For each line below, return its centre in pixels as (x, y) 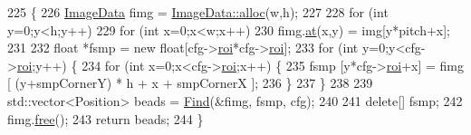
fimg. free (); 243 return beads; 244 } (106, 118)
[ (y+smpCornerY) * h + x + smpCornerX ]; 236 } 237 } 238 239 (190, 83)
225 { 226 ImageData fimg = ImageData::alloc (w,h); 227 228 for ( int (198, 12)
